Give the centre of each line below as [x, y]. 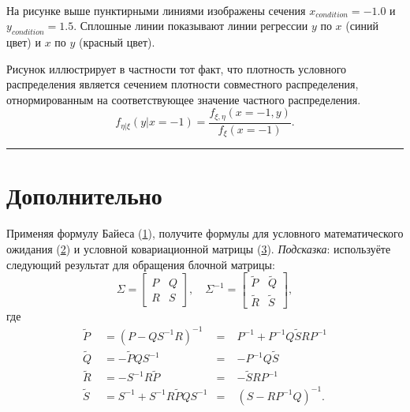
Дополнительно [84, 195]
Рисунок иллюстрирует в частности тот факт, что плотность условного [177, 68]
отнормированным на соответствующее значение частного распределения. [184, 99]
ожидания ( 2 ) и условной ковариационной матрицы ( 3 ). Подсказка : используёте [199, 249]
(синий [362, 26]
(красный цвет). [117, 41]
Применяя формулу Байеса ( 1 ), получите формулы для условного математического [205, 233]
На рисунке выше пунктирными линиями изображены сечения [156, 10]
